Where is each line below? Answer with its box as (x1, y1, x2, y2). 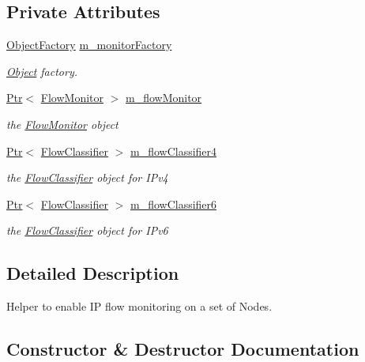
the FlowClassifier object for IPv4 (6, 169, 168, 186)
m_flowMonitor (126, 89, 202, 106)
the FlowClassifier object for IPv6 (6, 222, 168, 239)
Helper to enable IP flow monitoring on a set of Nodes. (6, 298, 273, 315)
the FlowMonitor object (6, 115, 119, 132)
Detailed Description (6, 261, 179, 285)
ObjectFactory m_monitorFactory (6, 36, 172, 53)
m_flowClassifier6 (130, 195, 217, 212)
